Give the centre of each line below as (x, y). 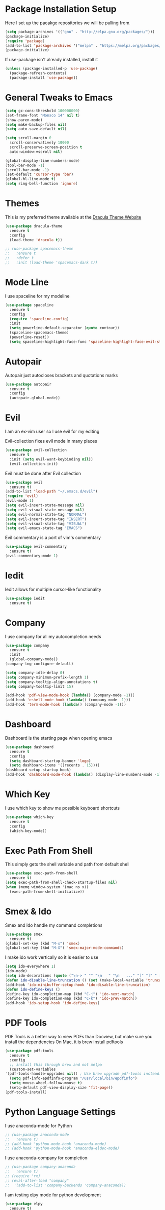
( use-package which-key (29, 817)
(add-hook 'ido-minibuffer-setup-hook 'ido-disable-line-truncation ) (78, 985)
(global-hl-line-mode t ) (30, 179)
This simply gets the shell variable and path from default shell (67, 864)
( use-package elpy (24, 1204)
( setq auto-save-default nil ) (36, 129)
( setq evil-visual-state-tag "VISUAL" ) (46, 524)
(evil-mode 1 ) (20, 501)
